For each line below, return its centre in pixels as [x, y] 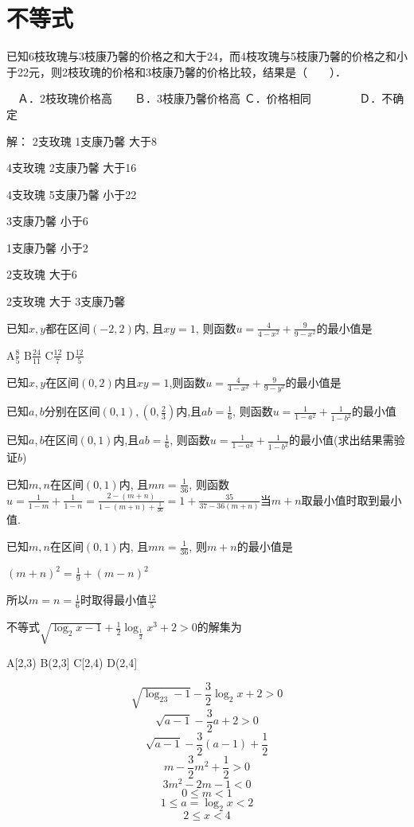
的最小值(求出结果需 [342, 440]
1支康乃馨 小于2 [47, 247]
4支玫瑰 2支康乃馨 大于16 [72, 168]
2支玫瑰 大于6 [42, 274]
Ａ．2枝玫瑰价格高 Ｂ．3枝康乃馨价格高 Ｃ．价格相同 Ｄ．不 [205, 98]
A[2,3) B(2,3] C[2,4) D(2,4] [72, 663]
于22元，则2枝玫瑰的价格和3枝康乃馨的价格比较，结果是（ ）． [176, 71]
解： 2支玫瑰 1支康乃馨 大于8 [82, 140]
